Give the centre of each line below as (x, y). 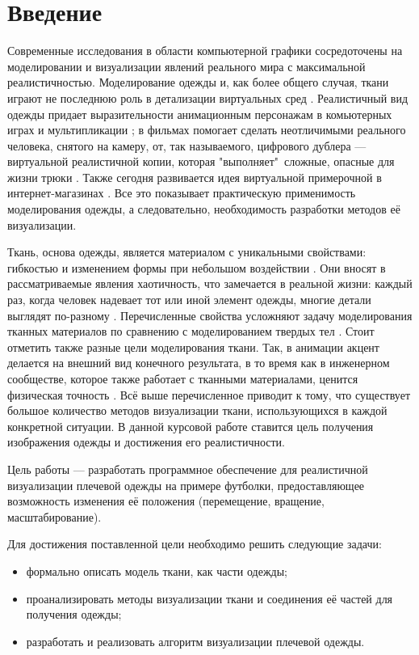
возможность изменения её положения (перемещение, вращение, (166, 501)
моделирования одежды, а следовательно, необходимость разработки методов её (204, 209)
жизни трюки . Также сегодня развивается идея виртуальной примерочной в (195, 177)
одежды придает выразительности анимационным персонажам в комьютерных (200, 114)
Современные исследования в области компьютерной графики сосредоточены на (205, 51)
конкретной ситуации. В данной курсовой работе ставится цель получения (191, 426)
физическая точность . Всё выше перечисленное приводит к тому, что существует (209, 394)
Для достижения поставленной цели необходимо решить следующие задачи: (195, 544)
